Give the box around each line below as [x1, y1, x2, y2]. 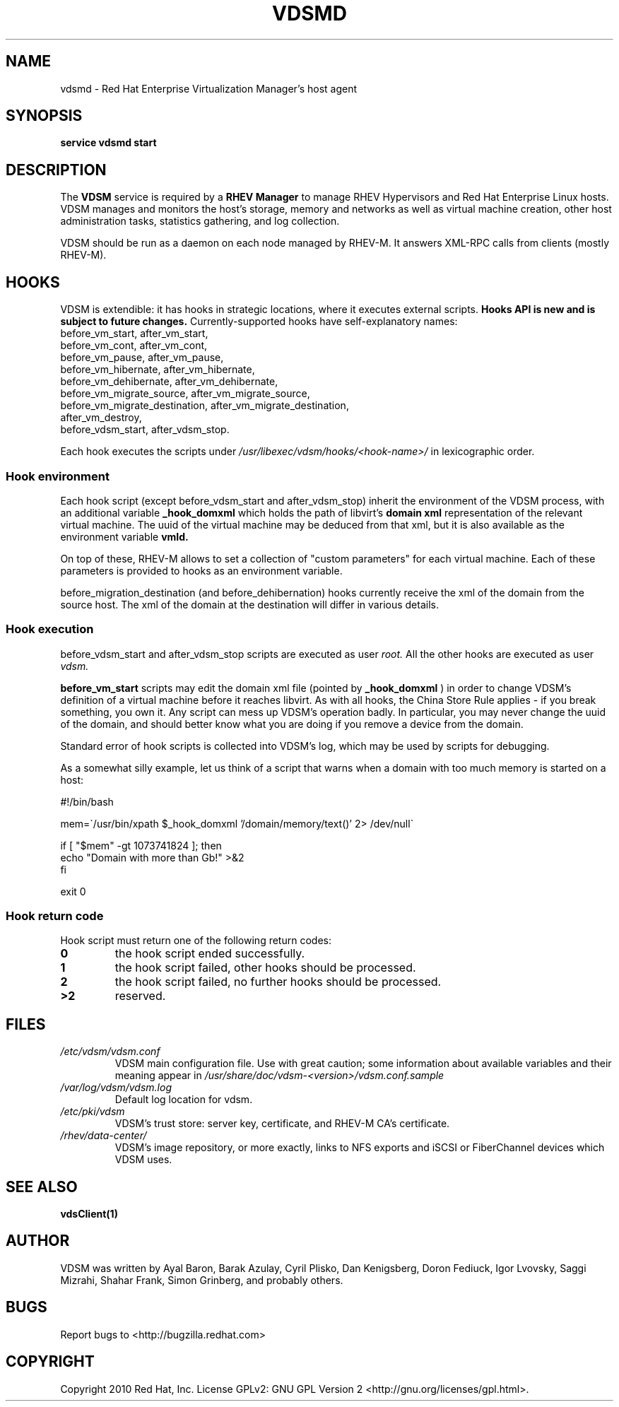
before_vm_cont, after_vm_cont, [60, 339, 208, 352]
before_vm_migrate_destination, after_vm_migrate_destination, [60, 399, 349, 412]
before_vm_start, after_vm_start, [60, 327, 208, 340]
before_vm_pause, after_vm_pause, [60, 351, 224, 364]
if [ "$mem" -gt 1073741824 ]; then [60, 839, 222, 852]
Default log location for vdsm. [114, 1093, 253, 1106]
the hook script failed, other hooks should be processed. [114, 960, 416, 975]
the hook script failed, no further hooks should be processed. [114, 975, 442, 989]
